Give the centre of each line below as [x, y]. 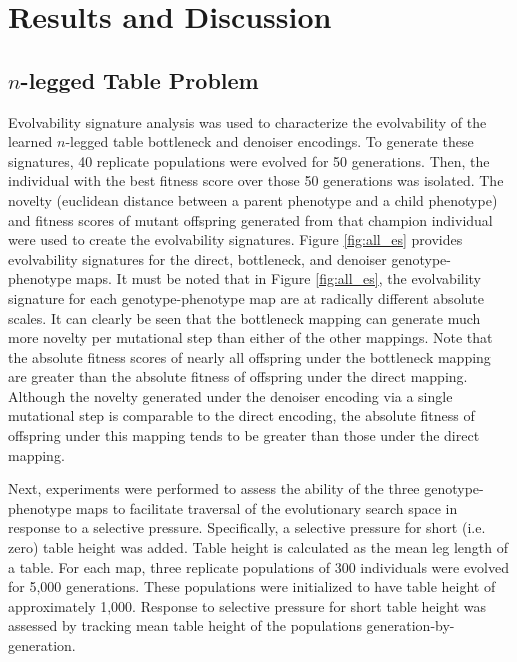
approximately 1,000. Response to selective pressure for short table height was [247, 605]
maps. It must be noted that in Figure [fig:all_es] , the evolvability [279, 278]
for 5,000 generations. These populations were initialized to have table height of [252, 586]
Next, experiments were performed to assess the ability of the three [214, 488]
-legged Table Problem [139, 79]
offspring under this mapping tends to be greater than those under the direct [244, 435]
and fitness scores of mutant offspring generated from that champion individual [250, 219]
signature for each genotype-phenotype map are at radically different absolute [246, 297]
